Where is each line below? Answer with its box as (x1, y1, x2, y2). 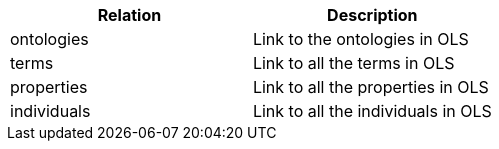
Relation (97, 5, 162, 25)
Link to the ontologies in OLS (252, 29, 469, 49)
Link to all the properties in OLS (252, 77, 489, 97)
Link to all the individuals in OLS (252, 101, 492, 121)
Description (327, 5, 418, 25)
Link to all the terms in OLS (252, 53, 455, 73)
